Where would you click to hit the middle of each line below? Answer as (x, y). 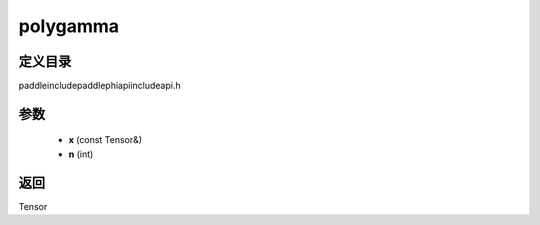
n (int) (81, 154)
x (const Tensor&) (105, 140)
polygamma (69, 26)
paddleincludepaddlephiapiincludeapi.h (99, 86)
